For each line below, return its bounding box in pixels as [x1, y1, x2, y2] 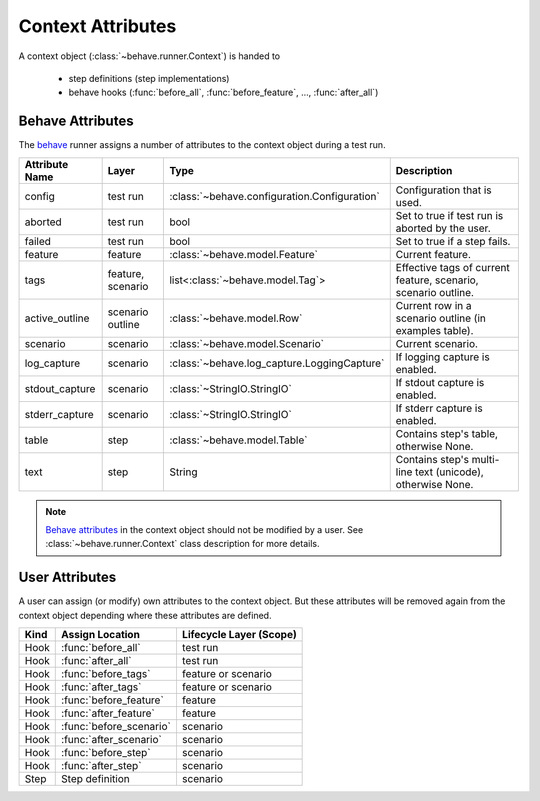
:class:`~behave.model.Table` [169, 433, 308, 447]
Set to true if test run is [395, 208, 504, 222]
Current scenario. [395, 336, 479, 350]
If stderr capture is [395, 401, 484, 415]
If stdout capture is [395, 375, 485, 389]
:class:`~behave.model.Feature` [169, 247, 319, 261]
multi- [471, 452, 500, 466]
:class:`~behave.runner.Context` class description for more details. [45, 538, 320, 550]
